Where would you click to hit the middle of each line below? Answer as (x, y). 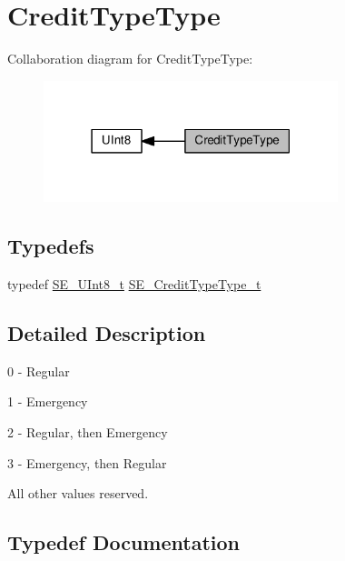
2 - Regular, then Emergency (88, 432)
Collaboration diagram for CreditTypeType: (130, 59)
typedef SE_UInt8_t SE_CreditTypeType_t (134, 284)
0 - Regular (39, 371)
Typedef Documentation (123, 542)
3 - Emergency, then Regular (87, 462)
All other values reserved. (78, 493)
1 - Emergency (48, 401)
